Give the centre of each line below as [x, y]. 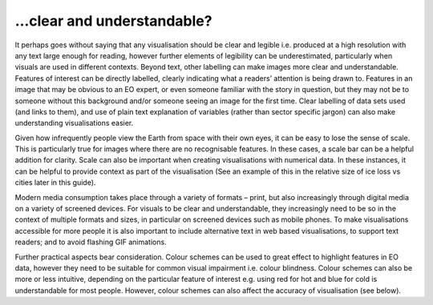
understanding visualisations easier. [74, 123]
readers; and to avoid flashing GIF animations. [91, 242]
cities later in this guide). [55, 183]
